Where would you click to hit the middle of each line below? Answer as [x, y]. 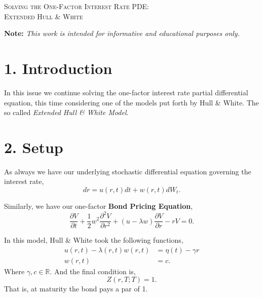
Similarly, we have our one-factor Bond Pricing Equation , [99, 206]
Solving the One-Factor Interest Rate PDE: [77, 6]
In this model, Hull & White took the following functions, [94, 240]
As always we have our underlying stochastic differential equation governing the [128, 171]
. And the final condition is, [93, 271]
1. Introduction [58, 68]
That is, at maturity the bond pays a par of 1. [76, 289]
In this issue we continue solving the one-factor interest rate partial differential [126, 92]
